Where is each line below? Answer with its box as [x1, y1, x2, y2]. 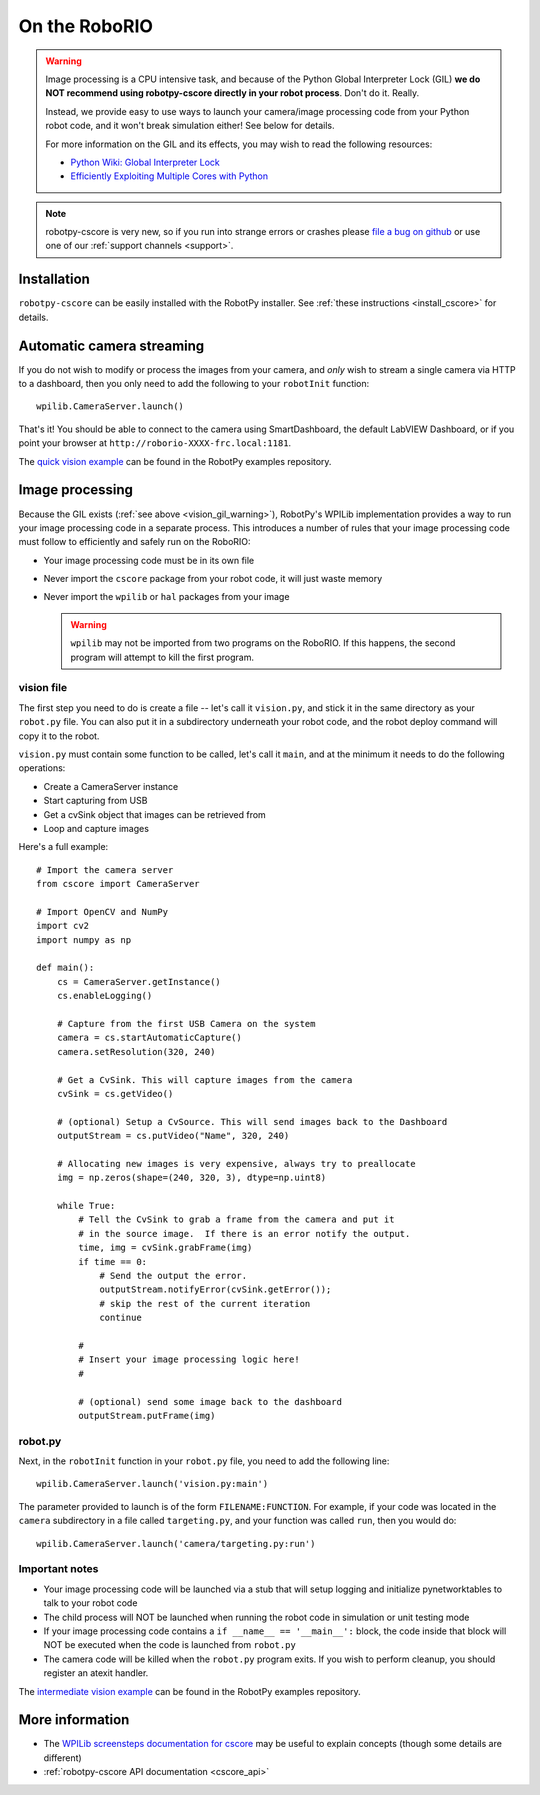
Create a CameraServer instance [43, 780, 179, 792]
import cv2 [36, 920, 90, 932]
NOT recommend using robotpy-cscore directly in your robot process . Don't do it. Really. [45, 87, 420, 99]
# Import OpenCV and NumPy [36, 906, 169, 917]
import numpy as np [36, 934, 132, 945]
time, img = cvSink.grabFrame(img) [78, 1242, 253, 1254]
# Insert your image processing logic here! [78, 1354, 300, 1365]
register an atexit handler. [43, 1667, 149, 1679]
